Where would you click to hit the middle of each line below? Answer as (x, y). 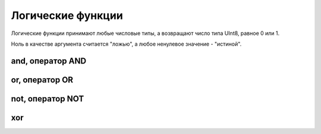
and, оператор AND (48, 61)
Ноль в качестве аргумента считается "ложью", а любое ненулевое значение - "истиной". (126, 44)
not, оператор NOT (48, 99)
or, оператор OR (42, 80)
